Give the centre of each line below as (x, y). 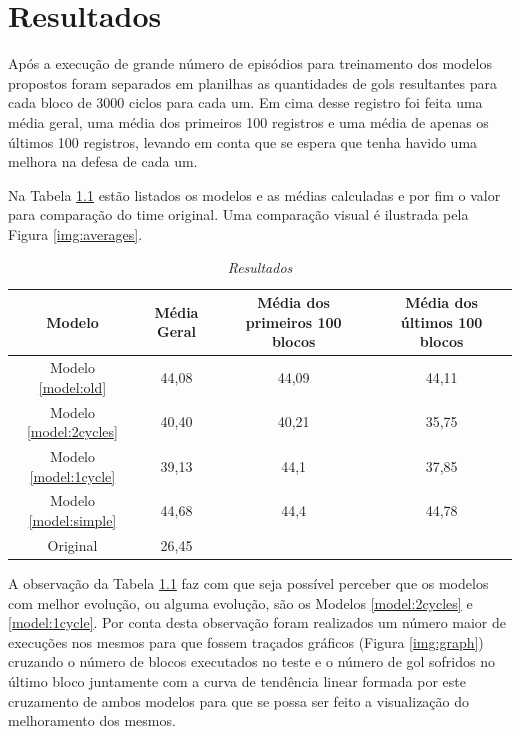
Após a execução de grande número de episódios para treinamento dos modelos (250, 63)
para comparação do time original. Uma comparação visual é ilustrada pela (238, 214)
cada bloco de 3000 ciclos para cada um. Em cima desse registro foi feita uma (245, 102)
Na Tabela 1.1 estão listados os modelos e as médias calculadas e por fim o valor (254, 194)
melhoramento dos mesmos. (92, 720)
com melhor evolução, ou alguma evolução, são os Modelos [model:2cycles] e (240, 602)
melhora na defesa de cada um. (103, 161)
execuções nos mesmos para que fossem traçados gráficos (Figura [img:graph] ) (246, 641)
